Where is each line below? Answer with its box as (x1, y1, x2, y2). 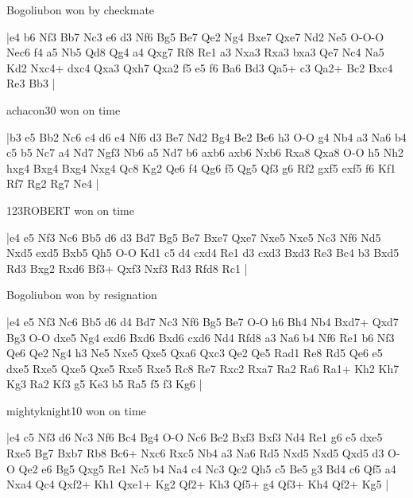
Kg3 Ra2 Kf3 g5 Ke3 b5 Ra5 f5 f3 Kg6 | (6, 375, 203, 392)
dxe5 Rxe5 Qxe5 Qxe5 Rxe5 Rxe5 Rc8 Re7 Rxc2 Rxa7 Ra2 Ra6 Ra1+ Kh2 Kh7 (6, 360, 399, 376)
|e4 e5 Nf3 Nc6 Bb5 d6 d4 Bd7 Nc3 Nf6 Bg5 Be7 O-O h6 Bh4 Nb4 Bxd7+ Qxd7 (6, 313, 399, 329)
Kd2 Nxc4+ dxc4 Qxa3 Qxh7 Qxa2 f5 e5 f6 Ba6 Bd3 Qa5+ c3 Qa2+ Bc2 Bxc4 (6, 59, 393, 76)
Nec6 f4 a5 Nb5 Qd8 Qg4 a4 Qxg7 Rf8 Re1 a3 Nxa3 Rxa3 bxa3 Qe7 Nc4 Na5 (6, 44, 384, 60)
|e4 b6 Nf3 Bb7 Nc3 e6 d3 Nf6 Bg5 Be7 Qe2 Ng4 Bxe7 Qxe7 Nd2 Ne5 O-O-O (6, 28, 384, 45)
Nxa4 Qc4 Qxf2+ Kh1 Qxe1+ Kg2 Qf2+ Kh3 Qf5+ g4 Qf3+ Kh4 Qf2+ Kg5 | (6, 476, 389, 492)
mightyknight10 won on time (6, 402, 146, 418)
